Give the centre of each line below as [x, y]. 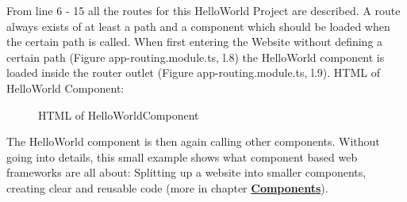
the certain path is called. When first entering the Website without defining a [195, 42]
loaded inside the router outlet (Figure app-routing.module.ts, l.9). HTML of [193, 72]
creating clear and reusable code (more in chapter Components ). [167, 187]
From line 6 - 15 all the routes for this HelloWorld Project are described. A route [203, 10]
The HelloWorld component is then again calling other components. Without [193, 141]
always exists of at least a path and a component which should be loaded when [198, 26]
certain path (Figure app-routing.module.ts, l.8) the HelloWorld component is [196, 57]
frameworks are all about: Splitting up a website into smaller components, [186, 172]
